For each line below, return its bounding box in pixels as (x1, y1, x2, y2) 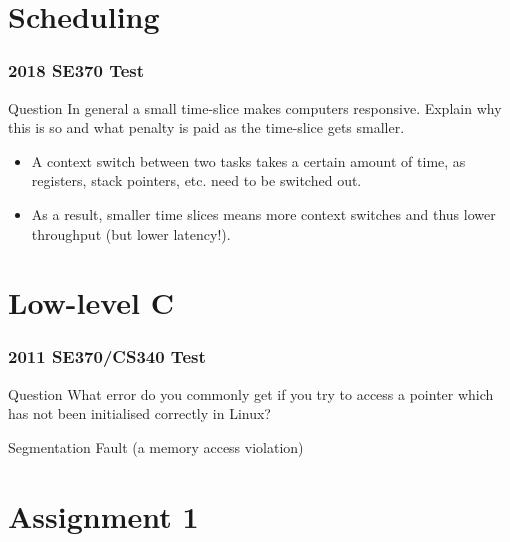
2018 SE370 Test (8, 58, 145, 83)
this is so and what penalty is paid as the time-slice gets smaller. (8, 117, 405, 138)
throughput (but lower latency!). (31, 223, 231, 244)
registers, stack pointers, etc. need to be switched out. (31, 170, 362, 191)
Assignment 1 (8, 495, 199, 536)
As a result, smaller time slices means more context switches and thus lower (31, 203, 496, 224)
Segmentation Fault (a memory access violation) (8, 436, 304, 457)
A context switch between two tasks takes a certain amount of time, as (31, 150, 466, 171)
